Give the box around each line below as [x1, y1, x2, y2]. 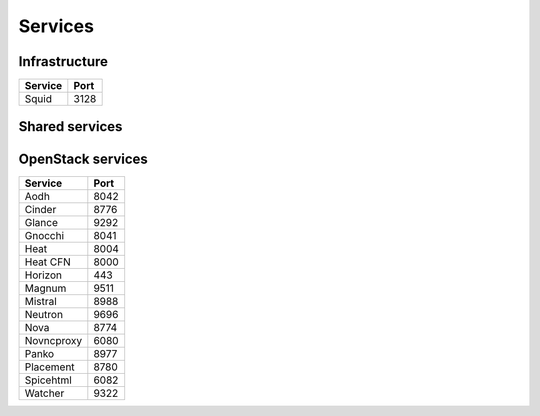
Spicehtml [24, 373, 72, 387]
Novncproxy [24, 333, 83, 347]
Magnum [24, 281, 67, 295]
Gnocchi [24, 228, 65, 242]
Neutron [24, 307, 64, 321]
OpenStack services [18, 150, 149, 167]
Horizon [24, 268, 62, 282]
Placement [24, 360, 75, 374]
